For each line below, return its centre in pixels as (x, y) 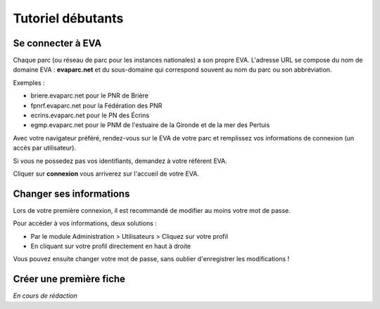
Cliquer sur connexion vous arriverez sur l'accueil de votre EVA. (106, 173)
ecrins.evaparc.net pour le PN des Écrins (90, 115)
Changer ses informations (71, 193)
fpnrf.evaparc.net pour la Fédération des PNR (96, 105)
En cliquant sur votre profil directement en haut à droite (111, 246)
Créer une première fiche (69, 279)
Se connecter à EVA (57, 43)
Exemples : (29, 83)
